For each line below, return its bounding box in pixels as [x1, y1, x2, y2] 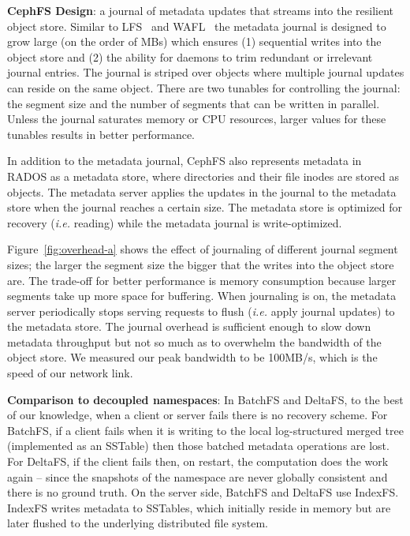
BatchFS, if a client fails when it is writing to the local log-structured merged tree [7, 422, 404, 438]
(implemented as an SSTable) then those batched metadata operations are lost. [7, 437, 389, 454]
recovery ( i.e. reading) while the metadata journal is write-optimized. [7, 214, 342, 231]
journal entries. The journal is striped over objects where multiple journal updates [7, 64, 404, 81]
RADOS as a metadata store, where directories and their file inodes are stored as [7, 167, 399, 184]
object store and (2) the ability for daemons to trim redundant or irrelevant [7, 48, 373, 65]
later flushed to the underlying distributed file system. [7, 515, 269, 531]
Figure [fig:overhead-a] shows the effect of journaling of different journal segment [7, 241, 398, 257]
